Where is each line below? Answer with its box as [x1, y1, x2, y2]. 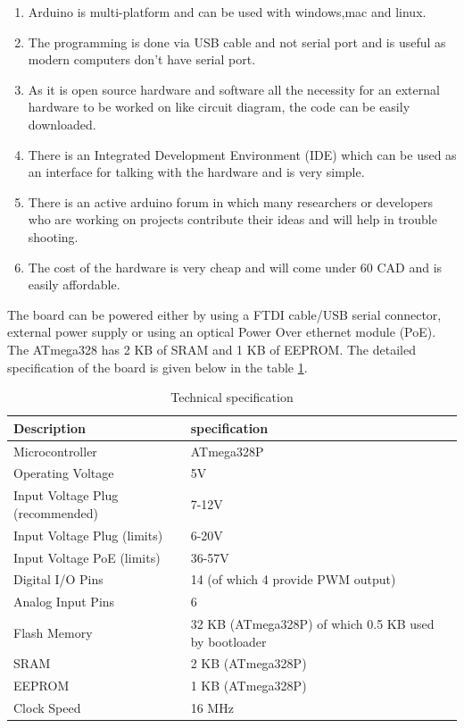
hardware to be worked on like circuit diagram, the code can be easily [28, 97, 410, 116]
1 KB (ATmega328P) [190, 676, 307, 695]
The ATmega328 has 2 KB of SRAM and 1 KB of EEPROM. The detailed [7, 339, 416, 358]
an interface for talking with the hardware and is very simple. [28, 163, 365, 181]
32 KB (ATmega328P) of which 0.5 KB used [190, 615, 435, 633]
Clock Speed [13, 699, 81, 717]
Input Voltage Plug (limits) [13, 525, 163, 544]
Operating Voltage [13, 464, 114, 482]
